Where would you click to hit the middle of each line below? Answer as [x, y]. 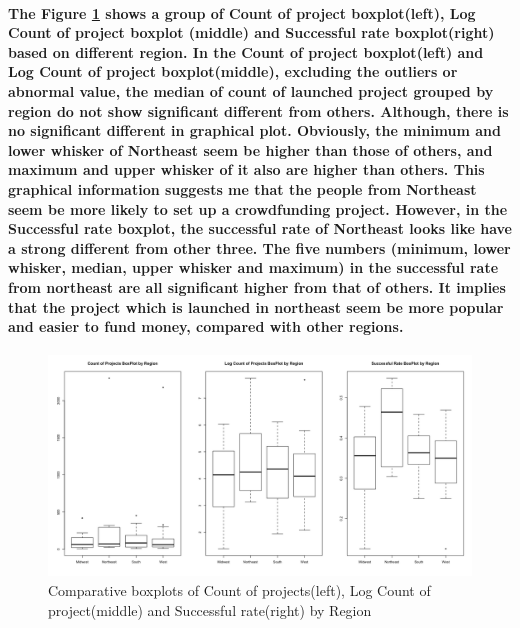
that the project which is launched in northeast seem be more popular [256, 306]
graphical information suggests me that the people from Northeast [242, 188]
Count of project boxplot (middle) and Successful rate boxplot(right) [251, 32]
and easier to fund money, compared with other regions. [206, 326]
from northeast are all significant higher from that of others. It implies [257, 286]
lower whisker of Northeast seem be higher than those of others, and [250, 149]
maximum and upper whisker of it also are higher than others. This [246, 169]
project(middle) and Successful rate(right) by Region [210, 609]
